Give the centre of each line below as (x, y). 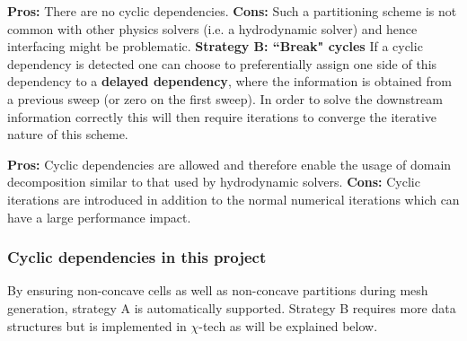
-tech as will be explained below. (288, 325)
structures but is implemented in (97, 325)
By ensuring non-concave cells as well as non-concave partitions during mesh (218, 290)
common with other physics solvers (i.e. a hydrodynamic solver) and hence (212, 28)
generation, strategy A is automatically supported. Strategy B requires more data (232, 307)
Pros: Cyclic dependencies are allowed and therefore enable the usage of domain (229, 164)
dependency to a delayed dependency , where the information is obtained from (229, 81)
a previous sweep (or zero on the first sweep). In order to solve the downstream (225, 98)
